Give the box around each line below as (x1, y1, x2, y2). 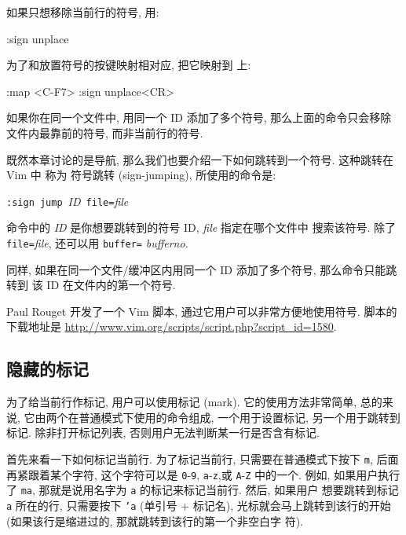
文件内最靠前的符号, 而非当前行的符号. (6, 124, 203, 141)
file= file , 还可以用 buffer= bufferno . (6, 235, 188, 251)
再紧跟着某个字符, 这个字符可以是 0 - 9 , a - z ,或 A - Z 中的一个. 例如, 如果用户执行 (6, 466, 401, 482)
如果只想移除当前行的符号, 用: (6, 4, 159, 20)
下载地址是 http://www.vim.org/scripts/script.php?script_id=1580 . (6, 318, 337, 335)
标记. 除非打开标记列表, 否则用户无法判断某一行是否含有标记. (6, 424, 320, 441)
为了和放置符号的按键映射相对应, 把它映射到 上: (6, 57, 251, 73)
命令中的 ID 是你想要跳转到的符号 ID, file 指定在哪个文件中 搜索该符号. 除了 (6, 219, 397, 236)
